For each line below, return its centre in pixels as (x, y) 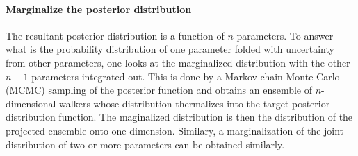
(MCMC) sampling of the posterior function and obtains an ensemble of (159, 90)
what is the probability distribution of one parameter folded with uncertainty (170, 49)
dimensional (31, 103)
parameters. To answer (285, 35)
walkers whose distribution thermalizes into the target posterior (195, 103)
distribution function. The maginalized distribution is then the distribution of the (179, 117)
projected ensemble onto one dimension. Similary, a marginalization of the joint (175, 130)
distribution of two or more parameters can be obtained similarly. (145, 144)
